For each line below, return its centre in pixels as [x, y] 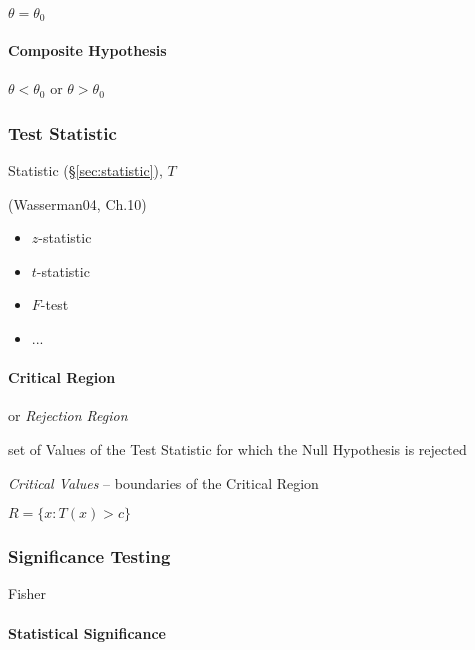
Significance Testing [89, 556]
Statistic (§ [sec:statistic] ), [85, 170]
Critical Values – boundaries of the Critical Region [163, 482]
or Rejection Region [68, 415]
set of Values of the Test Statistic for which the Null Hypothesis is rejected [237, 449]
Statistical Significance [87, 632]
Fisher [27, 593]
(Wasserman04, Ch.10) [77, 203]
